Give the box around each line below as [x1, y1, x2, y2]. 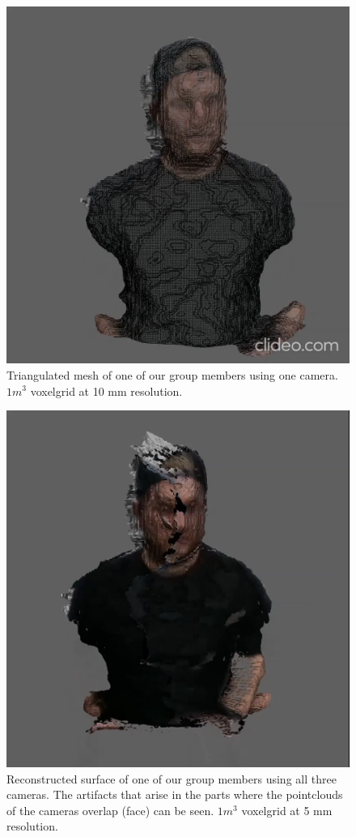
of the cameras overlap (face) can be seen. [6, 801, 214, 818]
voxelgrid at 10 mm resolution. [30, 382, 183, 399]
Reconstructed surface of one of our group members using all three [6, 770, 337, 787]
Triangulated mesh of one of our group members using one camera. [6, 366, 338, 383]
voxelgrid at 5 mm [241, 801, 333, 818]
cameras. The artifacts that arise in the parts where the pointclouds [6, 786, 343, 803]
